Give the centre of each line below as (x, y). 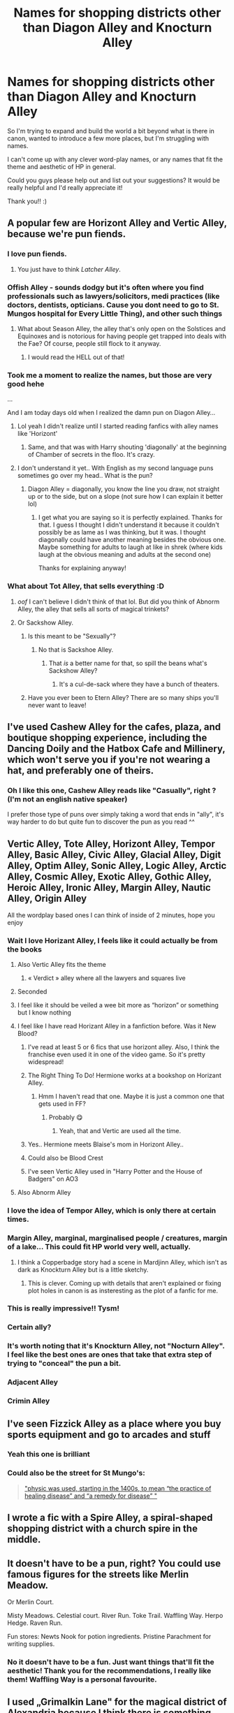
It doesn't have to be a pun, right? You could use (114, 1563)
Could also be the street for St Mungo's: (76, 1473)
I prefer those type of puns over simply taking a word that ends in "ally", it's (116, 815)
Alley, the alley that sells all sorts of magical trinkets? (93, 608)
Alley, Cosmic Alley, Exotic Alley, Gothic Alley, (109, 876)
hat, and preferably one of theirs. (81, 770)
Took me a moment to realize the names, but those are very (110, 375)
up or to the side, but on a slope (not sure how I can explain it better (125, 497)
